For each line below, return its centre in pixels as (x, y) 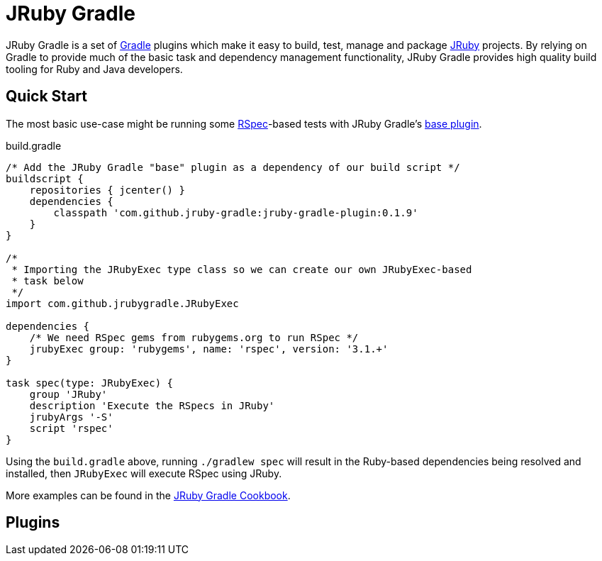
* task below (48, 280)
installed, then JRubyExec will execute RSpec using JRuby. (144, 473)
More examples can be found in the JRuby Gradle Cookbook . (148, 495)
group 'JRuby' (68, 394)
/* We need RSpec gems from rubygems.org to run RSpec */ (194, 337)
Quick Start (46, 96)
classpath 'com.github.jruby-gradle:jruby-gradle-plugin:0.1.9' (236, 212)
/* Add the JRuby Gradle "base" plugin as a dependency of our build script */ (233, 167)
